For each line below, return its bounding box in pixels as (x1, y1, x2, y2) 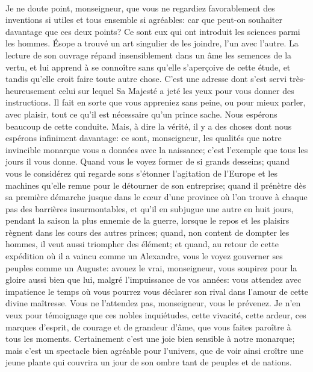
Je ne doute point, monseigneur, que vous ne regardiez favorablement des (5, 1, 275, 14)
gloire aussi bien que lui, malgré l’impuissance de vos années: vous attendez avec (5, 273, 302, 286)
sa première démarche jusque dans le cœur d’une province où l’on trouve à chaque (5, 191, 308, 203)
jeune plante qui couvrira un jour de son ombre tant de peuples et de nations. (5, 356, 292, 368)
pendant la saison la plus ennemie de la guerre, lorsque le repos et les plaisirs (5, 214, 290, 227)
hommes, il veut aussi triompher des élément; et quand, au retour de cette (5, 238, 279, 250)
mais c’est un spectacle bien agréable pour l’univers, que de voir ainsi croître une (5, 344, 303, 356)
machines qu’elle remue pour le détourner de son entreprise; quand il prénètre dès (5, 178, 306, 191)
